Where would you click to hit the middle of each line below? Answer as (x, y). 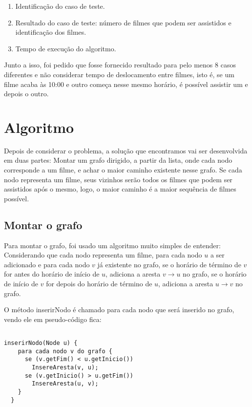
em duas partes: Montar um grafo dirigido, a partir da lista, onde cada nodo (118, 160)
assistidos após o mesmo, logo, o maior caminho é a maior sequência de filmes (120, 189)
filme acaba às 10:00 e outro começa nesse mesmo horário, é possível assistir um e (126, 84)
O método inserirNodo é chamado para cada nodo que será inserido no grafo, (119, 310)
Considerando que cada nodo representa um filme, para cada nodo (103, 255)
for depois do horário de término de (99, 284)
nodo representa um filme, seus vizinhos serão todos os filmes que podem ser (118, 179)
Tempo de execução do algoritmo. (66, 48)
